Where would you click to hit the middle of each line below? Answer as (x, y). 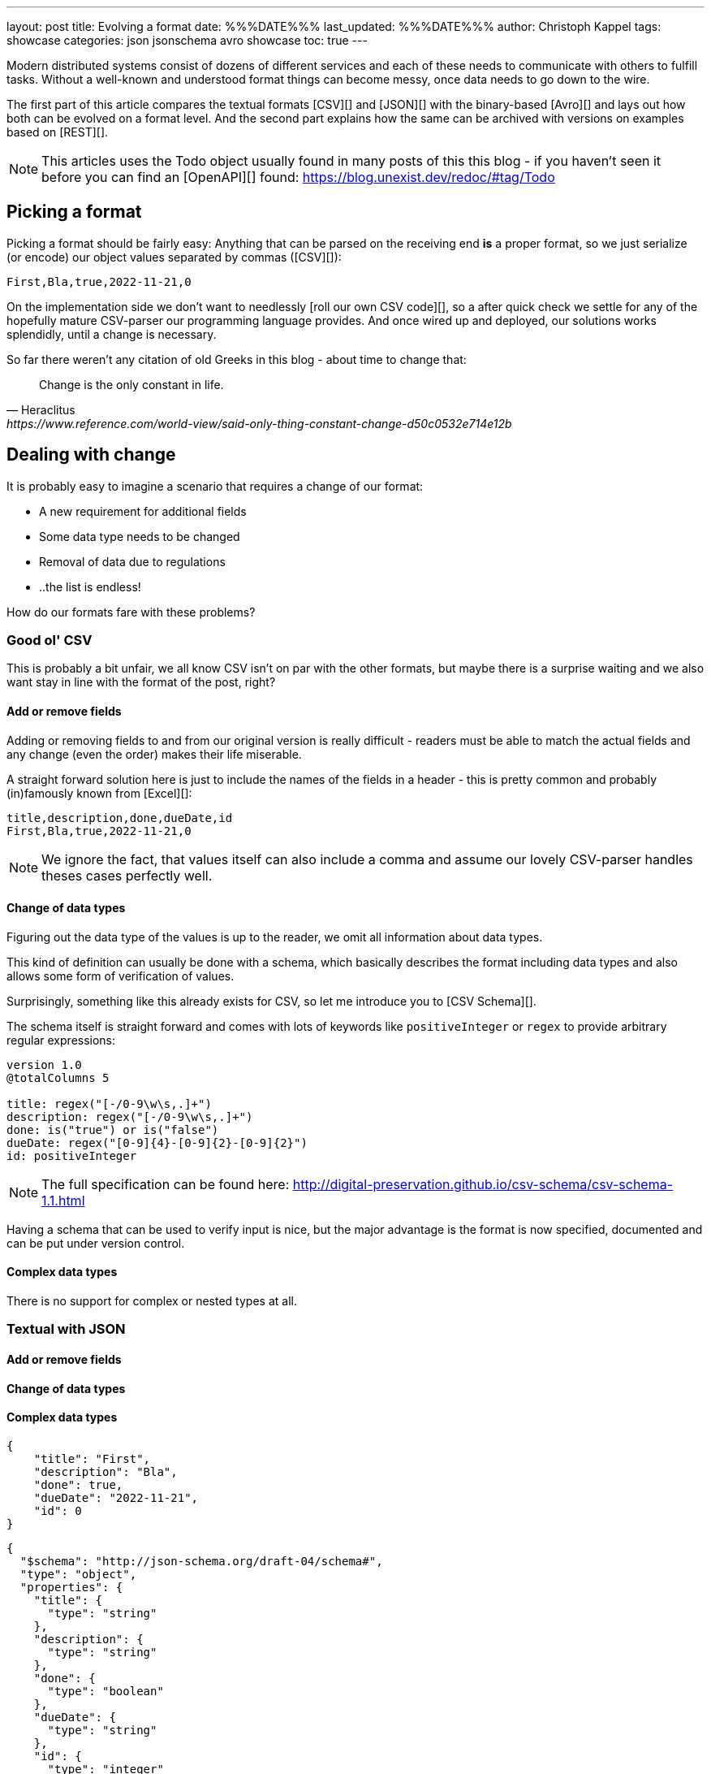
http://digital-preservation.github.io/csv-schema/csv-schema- (483, 1184)
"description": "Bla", (106, 1471)
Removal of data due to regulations (132, 561)
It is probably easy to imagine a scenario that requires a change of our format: (215, 486)
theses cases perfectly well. (127, 875)
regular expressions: (61, 1040)
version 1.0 (44, 1064)
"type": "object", (78, 1574)
